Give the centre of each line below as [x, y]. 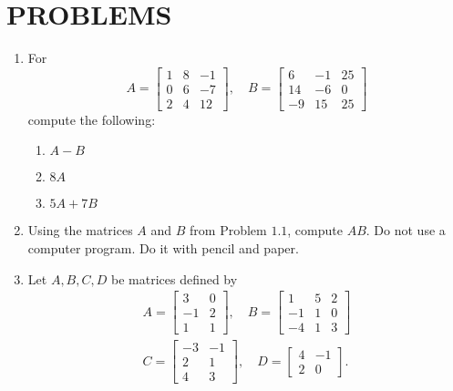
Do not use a [410, 230]
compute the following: [92, 119]
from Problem [228, 230]
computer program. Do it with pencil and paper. [163, 248]
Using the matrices [80, 230]
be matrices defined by [174, 278]
